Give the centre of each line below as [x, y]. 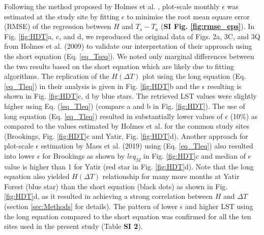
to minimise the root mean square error [188, 16]
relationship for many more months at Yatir [171, 176]
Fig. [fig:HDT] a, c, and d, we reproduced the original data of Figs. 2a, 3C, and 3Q [132, 36]
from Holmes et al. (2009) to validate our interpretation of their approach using [128, 46]
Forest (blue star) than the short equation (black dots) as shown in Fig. [116, 186]
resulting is [224, 86]
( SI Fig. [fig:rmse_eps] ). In [208, 26]
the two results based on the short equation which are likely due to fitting [119, 66]
